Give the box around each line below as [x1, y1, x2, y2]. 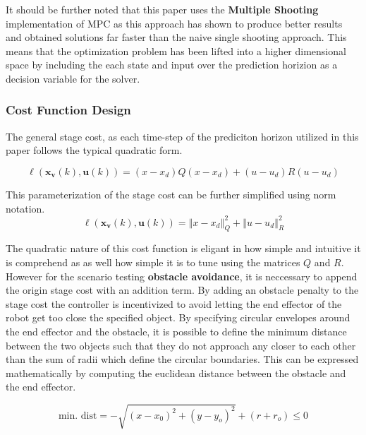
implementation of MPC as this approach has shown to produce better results [6, 16, 343, 30]
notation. [6, 201, 45, 215]
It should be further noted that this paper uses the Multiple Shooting [6, 2, 319, 16]
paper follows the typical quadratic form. [6, 143, 183, 157]
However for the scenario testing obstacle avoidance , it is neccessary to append [6, 268, 358, 283]
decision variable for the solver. [6, 71, 140, 85]
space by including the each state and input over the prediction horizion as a [6, 57, 338, 72]
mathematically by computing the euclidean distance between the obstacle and [6, 365, 346, 380]
